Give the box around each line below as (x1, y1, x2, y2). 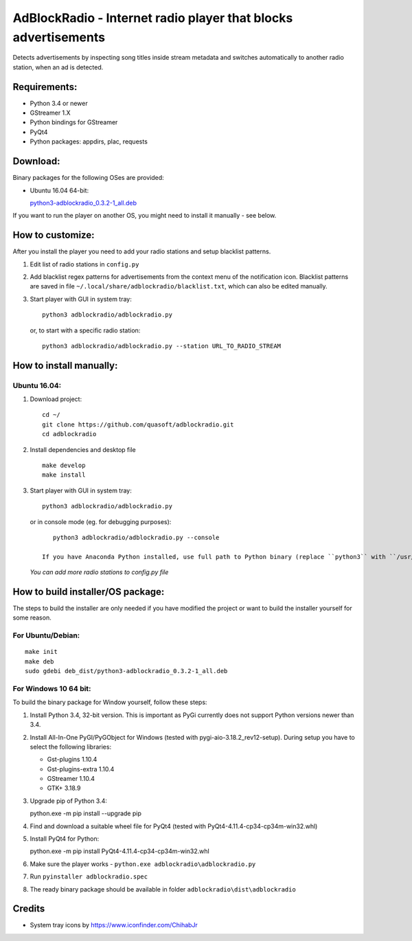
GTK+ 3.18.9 (47, 784, 81, 793)
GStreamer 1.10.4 (47, 775, 95, 783)
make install (42, 471, 86, 479)
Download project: (30, 395, 82, 403)
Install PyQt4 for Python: (30, 835, 100, 843)
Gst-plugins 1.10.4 (47, 756, 98, 764)
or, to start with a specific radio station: (30, 326, 141, 335)
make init (25, 648, 58, 656)
